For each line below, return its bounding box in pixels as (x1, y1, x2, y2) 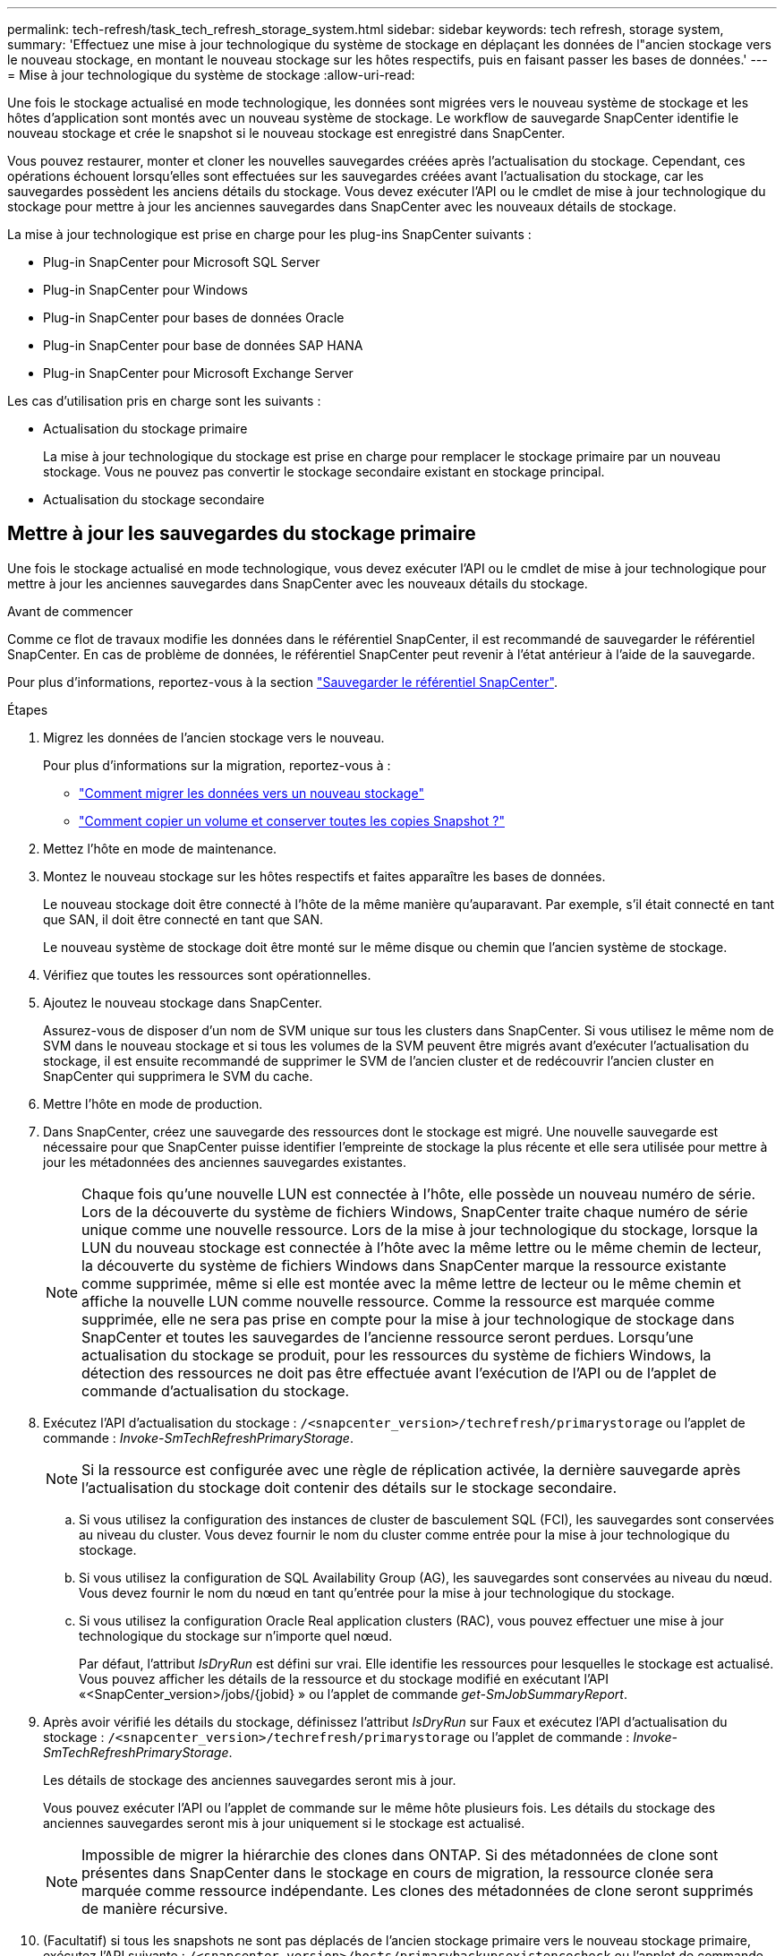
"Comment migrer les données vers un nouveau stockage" (79, 785, 424, 801)
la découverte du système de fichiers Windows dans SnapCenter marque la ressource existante (81, 1256, 727, 1274)
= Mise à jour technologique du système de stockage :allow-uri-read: (7, 67, 415, 82)
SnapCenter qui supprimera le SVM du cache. (43, 1068, 313, 1084)
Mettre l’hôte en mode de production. (43, 1095, 263, 1111)
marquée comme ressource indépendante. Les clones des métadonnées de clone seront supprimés (81, 1881, 754, 1900)
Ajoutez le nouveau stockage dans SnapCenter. (43, 994, 323, 1010)
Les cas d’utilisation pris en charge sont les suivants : (7, 393, 321, 408)
